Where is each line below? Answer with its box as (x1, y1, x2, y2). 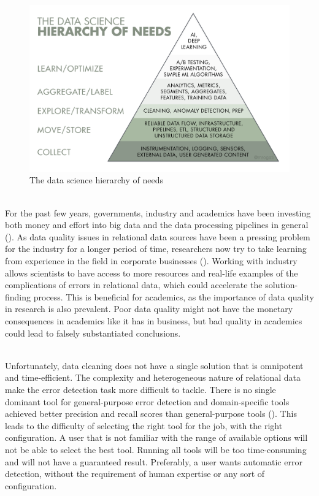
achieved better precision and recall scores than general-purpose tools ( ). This (5, 407, 297, 420)
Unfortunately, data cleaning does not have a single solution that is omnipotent (5, 359, 304, 372)
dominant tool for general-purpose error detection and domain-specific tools (5, 395, 290, 408)
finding (5, 290, 31, 303)
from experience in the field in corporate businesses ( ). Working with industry (5, 254, 298, 267)
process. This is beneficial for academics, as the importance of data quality (33, 290, 314, 303)
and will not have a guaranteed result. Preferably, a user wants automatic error (5, 455, 302, 468)
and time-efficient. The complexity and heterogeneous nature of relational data (5, 371, 301, 384)
